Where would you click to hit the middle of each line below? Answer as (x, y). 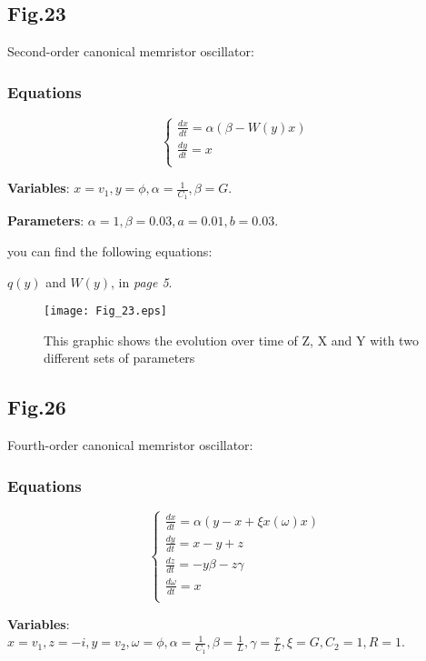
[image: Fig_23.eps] (106, 311)
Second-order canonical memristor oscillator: (131, 51)
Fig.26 (37, 407)
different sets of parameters (119, 358)
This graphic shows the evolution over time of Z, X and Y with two (231, 340)
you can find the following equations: (110, 250)
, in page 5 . (142, 281)
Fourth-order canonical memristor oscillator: (130, 445)
